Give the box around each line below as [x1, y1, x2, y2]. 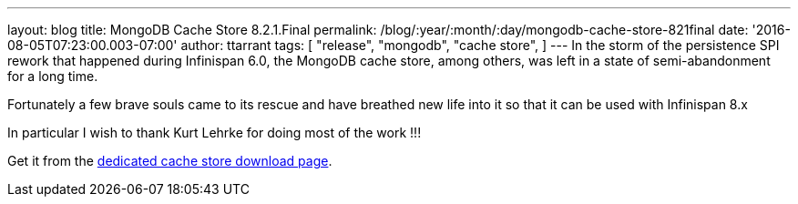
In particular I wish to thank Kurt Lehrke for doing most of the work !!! [7, 125, 422, 140]
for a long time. [7, 68, 98, 84]
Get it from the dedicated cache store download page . [7, 153, 332, 168]
